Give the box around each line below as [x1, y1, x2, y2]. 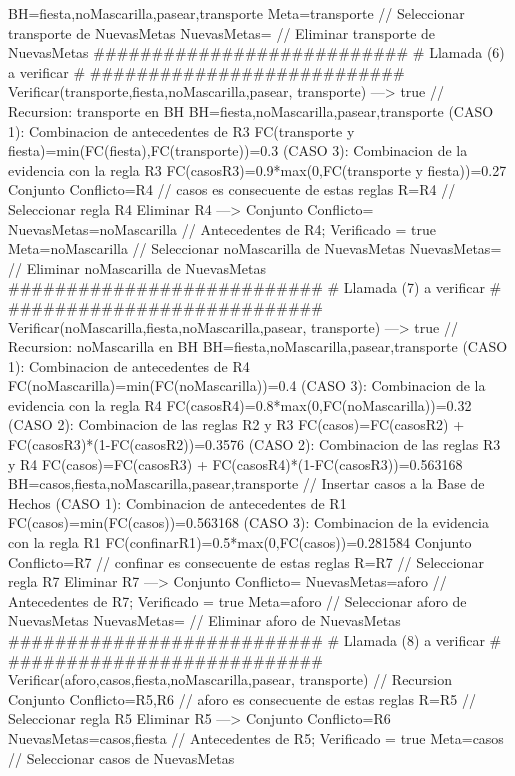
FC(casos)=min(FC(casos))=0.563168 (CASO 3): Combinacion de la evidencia [8, 512, 489, 533]
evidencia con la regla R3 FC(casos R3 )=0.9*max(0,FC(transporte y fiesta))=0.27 [8, 159, 507, 180]
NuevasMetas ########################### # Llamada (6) [8, 42, 505, 63]
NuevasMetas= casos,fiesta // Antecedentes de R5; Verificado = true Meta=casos [8, 727, 504, 748]
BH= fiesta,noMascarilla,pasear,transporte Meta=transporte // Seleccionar [8, 3, 465, 23]
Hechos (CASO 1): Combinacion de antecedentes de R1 [8, 492, 347, 513]
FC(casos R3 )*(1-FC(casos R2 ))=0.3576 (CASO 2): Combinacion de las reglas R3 [8, 434, 501, 455]
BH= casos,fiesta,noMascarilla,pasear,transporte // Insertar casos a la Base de [8, 473, 485, 494]
